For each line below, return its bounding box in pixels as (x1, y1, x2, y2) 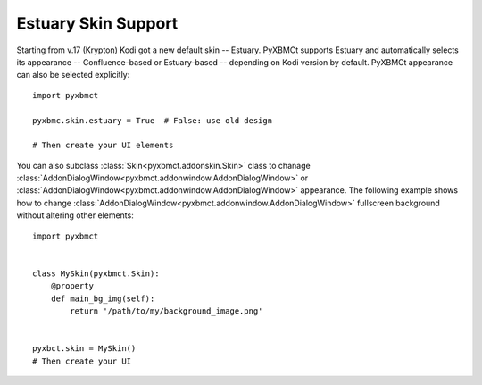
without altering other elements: (16, 210, 134, 221)
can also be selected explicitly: (16, 70, 130, 80)
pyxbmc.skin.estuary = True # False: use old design (32, 115, 272, 125)
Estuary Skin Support (16, 13, 179, 33)
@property (50, 281, 94, 291)
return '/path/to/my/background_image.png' (70, 305, 263, 316)
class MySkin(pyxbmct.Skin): (32, 268, 160, 279)
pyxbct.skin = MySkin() (32, 344, 137, 354)
